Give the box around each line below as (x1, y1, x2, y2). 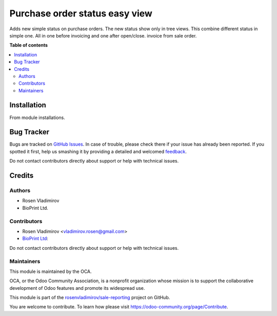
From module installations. (9, 114, 65, 121)
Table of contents (9, 42, 48, 48)
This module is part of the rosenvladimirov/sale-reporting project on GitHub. (9, 294, 170, 301)
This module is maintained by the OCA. (9, 268, 92, 274)
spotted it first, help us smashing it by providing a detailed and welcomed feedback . (9, 148, 187, 154)
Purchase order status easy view (9, 8, 152, 19)
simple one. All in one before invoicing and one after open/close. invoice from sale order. (9, 32, 197, 38)
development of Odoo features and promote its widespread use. (9, 285, 145, 291)
